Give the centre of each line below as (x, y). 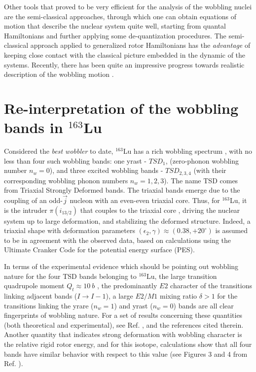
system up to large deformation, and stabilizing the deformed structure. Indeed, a (127, 220)
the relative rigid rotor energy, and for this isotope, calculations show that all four (128, 344)
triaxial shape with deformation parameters (70, 230)
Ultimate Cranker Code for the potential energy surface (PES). (99, 250)
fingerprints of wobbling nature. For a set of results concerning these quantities (123, 315)
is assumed (232, 230)
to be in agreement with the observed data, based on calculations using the (118, 240)
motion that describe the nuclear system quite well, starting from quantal (115, 26)
